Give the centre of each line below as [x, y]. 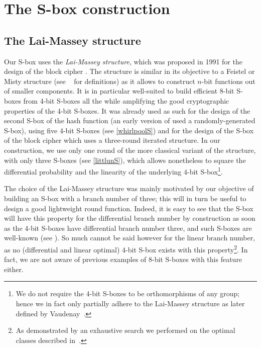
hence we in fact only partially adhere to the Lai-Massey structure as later [130, 303]
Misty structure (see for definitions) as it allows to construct [100, 81]
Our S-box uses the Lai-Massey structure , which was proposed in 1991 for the [123, 61]
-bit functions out [228, 81]
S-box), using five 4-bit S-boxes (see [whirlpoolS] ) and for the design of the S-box [129, 130]
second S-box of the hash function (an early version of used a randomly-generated [130, 120]
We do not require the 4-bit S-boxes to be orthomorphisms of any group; [128, 293]
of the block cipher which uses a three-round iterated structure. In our [112, 140]
